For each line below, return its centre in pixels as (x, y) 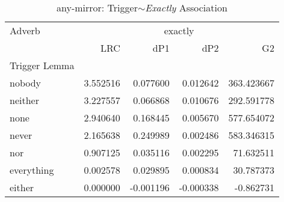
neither (24, 100)
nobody (26, 83)
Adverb (25, 30)
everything (32, 170)
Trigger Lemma (42, 65)
